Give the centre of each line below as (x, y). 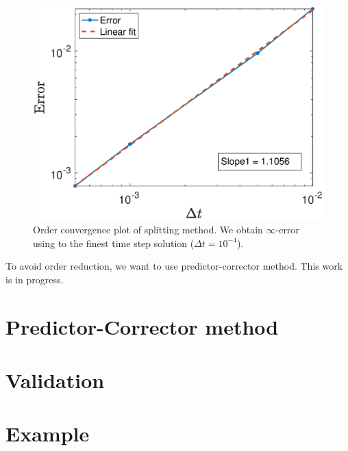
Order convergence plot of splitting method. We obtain (148, 230)
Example (48, 434)
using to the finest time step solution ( (114, 243)
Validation (55, 379)
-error (287, 230)
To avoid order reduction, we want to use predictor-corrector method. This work (174, 266)
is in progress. (35, 279)
